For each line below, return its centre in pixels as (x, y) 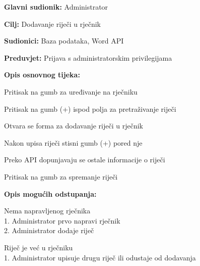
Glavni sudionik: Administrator (56, 7)
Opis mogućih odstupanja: (50, 193)
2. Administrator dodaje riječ (49, 230)
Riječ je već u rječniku (39, 247)
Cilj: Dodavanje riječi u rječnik (53, 24)
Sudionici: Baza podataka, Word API (64, 41)
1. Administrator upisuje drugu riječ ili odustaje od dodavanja (100, 257)
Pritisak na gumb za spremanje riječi (61, 176)
